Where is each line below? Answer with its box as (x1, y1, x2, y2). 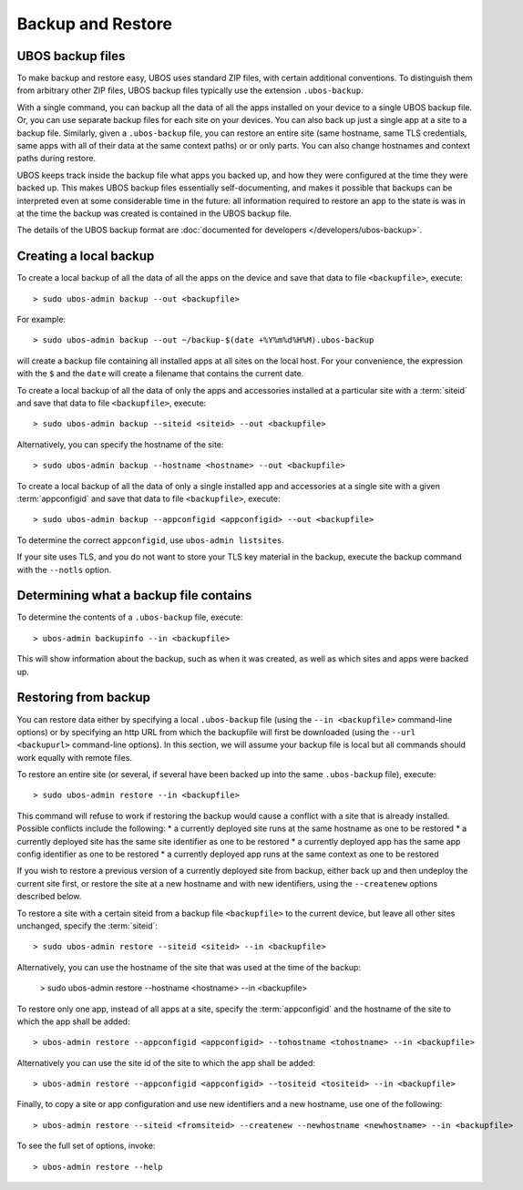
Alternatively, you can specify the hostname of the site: (16, 438, 224, 450)
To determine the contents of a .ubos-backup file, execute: (16, 611, 243, 623)
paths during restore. (16, 153, 96, 164)
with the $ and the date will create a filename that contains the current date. (16, 368, 304, 379)
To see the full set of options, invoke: (16, 1140, 156, 1152)
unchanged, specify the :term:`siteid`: (16, 920, 159, 931)
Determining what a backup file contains (16, 588, 252, 603)
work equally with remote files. (16, 752, 132, 763)
